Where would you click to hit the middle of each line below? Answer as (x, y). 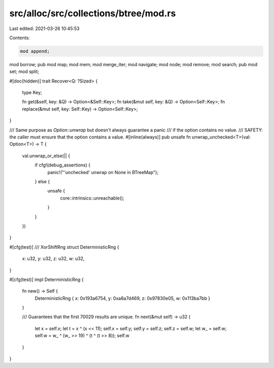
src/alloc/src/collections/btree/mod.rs (93, 13)
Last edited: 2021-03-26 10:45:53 (44, 29)
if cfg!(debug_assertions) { (63, 165)
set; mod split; (24, 72)
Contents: (20, 38)
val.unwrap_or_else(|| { (46, 156)
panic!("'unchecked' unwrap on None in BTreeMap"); (103, 172)
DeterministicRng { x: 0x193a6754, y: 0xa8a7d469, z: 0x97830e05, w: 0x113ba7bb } (123, 298)
